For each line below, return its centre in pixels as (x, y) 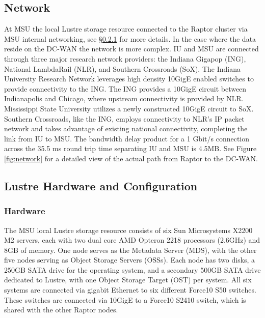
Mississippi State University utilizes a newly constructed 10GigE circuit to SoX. (129, 108)
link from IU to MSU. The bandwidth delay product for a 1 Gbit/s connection (127, 138)
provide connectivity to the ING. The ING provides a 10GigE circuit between (125, 88)
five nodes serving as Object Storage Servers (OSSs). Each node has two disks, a (130, 260)
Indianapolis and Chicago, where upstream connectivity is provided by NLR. (124, 98)
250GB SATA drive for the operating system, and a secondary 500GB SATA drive (132, 269)
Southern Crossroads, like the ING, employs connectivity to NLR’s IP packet (124, 118)
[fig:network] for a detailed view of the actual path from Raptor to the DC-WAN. (131, 158)
